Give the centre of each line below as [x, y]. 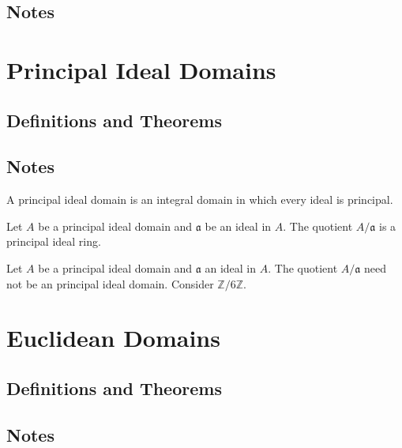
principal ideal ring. [54, 241]
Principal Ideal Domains [141, 69]
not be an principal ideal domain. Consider [110, 283]
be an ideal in [238, 226]
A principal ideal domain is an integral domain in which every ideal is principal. [200, 200]
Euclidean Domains [113, 338]
